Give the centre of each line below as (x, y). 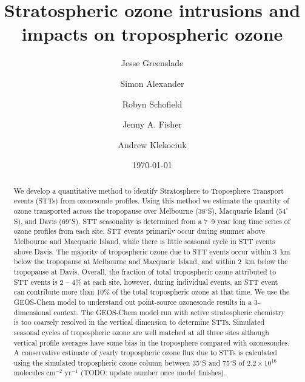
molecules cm (35, 373)
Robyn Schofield (152, 104)
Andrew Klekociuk (152, 144)
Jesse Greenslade (152, 63)
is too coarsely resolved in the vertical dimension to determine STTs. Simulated (139, 322)
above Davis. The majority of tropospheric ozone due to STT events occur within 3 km (152, 251)
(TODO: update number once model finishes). (153, 373)
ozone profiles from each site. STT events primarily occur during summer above (139, 231)
